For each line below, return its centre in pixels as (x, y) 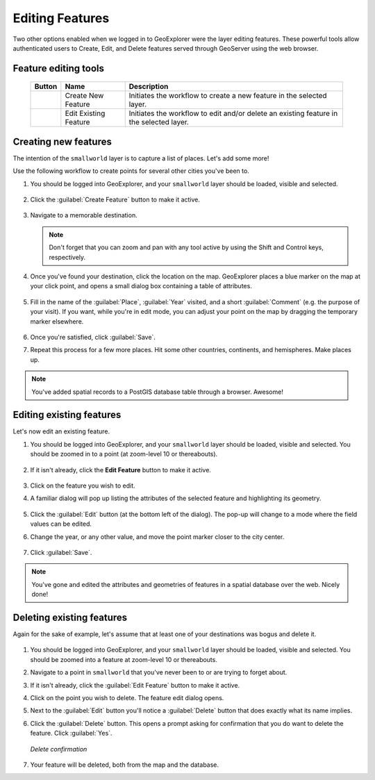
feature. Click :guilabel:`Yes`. (71, 733)
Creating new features (62, 141)
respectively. (67, 257)
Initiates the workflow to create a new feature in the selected (228, 96)
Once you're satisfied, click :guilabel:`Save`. (93, 337)
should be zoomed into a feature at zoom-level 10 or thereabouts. (124, 659)
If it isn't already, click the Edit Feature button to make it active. (121, 470)
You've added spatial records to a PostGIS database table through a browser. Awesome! (158, 392)
